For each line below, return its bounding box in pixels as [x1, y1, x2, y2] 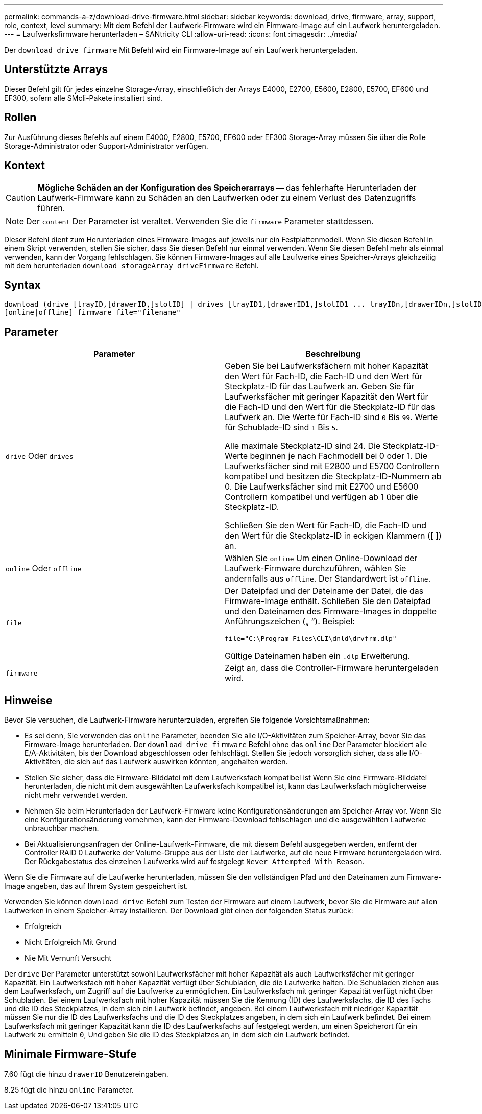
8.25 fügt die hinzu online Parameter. [4, 1085, 134, 1094]
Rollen [4, 111, 37, 124]
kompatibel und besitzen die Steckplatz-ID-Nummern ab [225, 471, 442, 482]
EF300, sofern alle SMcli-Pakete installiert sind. [4, 93, 163, 102]
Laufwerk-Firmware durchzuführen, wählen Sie [225, 563, 406, 574]
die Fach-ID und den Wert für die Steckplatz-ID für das [225, 402, 435, 412]
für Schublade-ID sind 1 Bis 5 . [225, 422, 338, 433]
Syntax [4, 278, 41, 291]
